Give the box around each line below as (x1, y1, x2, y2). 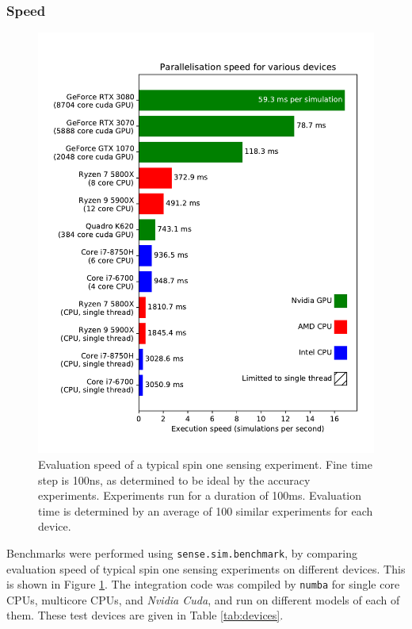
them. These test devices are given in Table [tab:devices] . (6, 607, 284, 623)
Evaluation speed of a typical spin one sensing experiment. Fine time (38, 455, 372, 472)
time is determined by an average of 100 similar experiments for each (38, 502, 373, 519)
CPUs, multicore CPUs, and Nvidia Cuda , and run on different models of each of (6, 591, 400, 608)
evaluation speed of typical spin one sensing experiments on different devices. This (6, 560, 406, 577)
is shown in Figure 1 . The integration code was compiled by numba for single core (6, 576, 400, 593)
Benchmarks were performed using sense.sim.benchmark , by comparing (6, 544, 358, 561)
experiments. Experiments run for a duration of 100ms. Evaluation (38, 487, 362, 504)
